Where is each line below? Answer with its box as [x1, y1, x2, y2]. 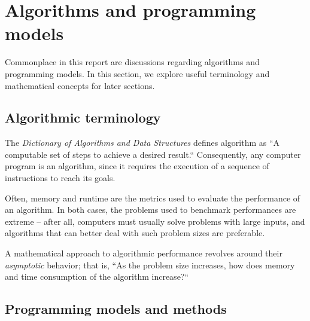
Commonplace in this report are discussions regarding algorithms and [5, 56, 260, 68]
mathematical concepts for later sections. [5, 79, 155, 91]
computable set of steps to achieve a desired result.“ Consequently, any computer [5, 148, 301, 160]
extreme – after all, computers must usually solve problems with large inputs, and [5, 215, 305, 227]
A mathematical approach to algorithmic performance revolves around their [5, 247, 282, 259]
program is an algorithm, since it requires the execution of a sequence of [5, 160, 269, 172]
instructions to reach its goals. [5, 172, 116, 184]
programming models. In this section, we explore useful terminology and [5, 67, 270, 80]
